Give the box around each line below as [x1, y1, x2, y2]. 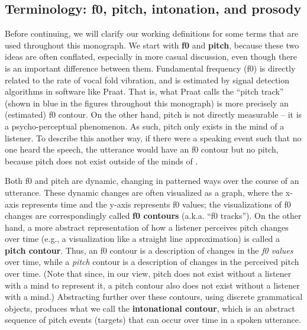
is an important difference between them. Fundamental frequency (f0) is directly [5, 62, 296, 74]
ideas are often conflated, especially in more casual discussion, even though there [5, 50, 298, 63]
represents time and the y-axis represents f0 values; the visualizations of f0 [21, 198, 291, 210]
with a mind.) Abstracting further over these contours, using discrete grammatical [5, 290, 303, 303]
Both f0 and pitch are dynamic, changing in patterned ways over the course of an [5, 174, 299, 187]
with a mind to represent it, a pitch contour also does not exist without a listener [5, 279, 300, 291]
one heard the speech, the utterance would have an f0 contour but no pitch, [5, 143, 279, 156]
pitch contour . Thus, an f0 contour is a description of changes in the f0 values [5, 244, 293, 256]
